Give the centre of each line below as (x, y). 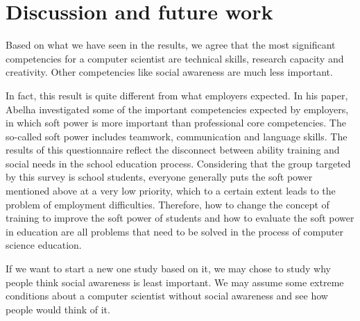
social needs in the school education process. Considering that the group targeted (178, 163)
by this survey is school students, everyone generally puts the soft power (159, 177)
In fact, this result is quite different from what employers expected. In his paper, (177, 95)
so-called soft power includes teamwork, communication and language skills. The (177, 136)
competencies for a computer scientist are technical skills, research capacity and (175, 58)
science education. (44, 245)
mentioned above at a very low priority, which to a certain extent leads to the (171, 191)
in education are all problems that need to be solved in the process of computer (174, 231)
